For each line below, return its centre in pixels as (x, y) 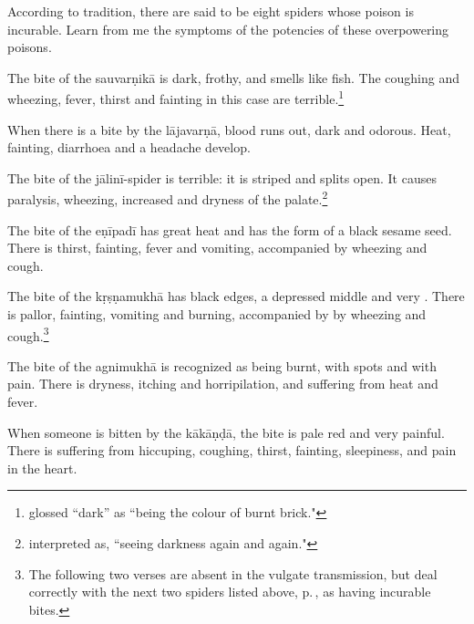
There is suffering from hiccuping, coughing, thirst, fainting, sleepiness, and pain (232, 450)
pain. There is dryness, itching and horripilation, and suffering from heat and (223, 384)
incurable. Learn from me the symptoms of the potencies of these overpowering (228, 29)
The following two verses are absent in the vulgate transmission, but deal (233, 573)
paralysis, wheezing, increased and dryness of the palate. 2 (168, 198)
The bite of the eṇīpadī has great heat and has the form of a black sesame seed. (230, 229)
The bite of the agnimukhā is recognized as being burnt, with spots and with (222, 365)
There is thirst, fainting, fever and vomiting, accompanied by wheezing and (217, 248)
